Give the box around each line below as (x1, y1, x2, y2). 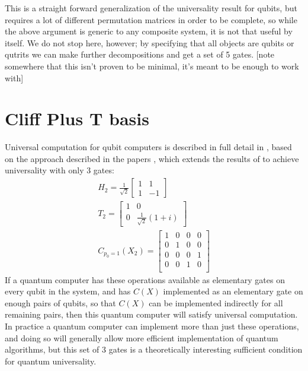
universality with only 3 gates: (5, 164, 114, 176)
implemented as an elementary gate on (163, 285, 303, 297)
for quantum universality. (5, 354, 97, 367)
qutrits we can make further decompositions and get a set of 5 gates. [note (5, 48, 275, 61)
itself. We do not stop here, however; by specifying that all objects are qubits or (5, 36, 294, 49)
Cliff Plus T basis (5, 106, 149, 131)
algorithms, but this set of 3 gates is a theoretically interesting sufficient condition (5, 343, 303, 356)
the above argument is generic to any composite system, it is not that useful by (5, 25, 293, 37)
